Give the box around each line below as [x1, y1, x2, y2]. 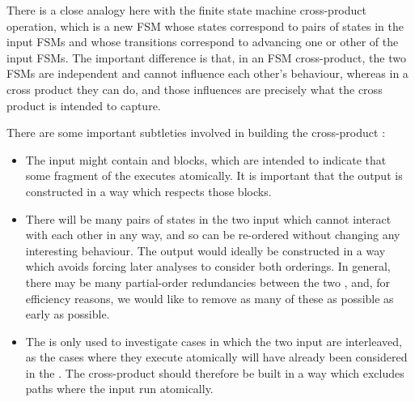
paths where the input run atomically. [25, 380, 214, 397]
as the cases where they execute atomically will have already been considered [25, 349, 408, 366]
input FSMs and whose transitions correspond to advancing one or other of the [6, 33, 399, 50]
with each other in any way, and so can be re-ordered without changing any [25, 226, 400, 243]
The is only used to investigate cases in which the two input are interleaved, [25, 332, 402, 349]
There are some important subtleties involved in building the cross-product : [6, 124, 386, 141]
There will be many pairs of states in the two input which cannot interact [25, 210, 392, 227]
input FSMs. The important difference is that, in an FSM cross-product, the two [6, 49, 406, 66]
